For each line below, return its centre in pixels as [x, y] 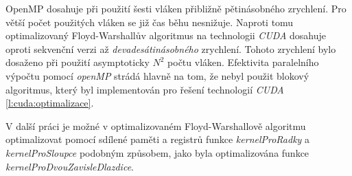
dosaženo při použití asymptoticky [78, 62]
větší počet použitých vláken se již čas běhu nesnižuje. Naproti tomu [150, 22]
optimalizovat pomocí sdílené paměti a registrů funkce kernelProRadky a [158, 139]
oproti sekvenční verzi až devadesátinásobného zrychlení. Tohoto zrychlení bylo [171, 48]
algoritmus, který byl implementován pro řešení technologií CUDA [145, 89]
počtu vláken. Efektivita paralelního [243, 62]
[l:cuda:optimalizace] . [50, 103]
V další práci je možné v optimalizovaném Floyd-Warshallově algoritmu [156, 125]
